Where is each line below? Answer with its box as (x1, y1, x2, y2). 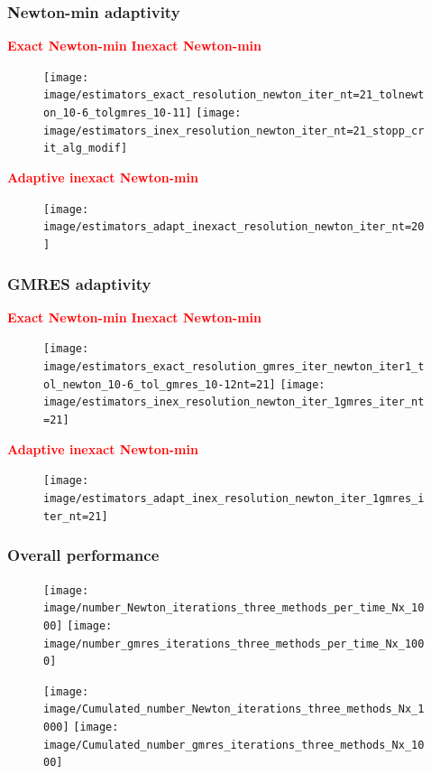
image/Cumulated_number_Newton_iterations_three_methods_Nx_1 (43, 703, 425, 716)
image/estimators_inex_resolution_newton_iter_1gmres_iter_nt (43, 396, 425, 409)
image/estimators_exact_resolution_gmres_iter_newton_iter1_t (43, 360, 425, 374)
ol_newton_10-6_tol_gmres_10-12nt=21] (43, 378, 276, 391)
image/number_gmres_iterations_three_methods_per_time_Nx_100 (43, 637, 425, 650)
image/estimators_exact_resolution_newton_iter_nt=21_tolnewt (43, 89, 425, 102)
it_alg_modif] (43, 142, 128, 155)
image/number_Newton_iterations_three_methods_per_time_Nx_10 (43, 601, 425, 615)
